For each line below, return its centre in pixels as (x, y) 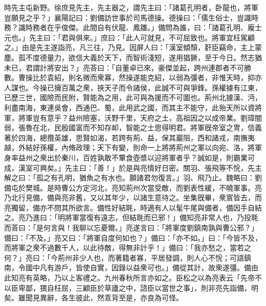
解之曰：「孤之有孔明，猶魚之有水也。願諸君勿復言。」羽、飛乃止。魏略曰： (129, 178)
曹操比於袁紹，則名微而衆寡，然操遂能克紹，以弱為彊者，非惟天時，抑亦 (140, 77)
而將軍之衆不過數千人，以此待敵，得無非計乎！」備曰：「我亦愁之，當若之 (128, 248)
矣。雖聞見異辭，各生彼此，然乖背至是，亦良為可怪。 (94, 298)
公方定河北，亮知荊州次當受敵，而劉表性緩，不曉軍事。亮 (165, 187)
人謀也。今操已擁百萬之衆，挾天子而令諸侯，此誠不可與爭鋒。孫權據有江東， (133, 87)
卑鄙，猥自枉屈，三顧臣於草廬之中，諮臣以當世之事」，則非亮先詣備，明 (138, 287)
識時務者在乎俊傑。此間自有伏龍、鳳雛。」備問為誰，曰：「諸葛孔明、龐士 (140, 27)
